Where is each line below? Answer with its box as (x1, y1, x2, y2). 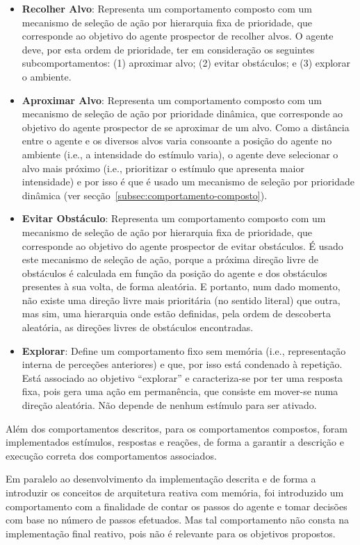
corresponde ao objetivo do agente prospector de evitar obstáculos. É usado (22, 238, 343, 253)
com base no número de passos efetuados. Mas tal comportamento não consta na (6, 512, 350, 527)
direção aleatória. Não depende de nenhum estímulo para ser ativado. (22, 398, 317, 412)
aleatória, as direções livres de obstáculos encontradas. (22, 320, 254, 335)
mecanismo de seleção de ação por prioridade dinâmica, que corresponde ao (22, 106, 343, 121)
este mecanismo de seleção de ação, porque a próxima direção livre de (22, 252, 318, 267)
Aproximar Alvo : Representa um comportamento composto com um (22, 92, 322, 107)
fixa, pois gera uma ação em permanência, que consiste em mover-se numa (22, 384, 338, 399)
